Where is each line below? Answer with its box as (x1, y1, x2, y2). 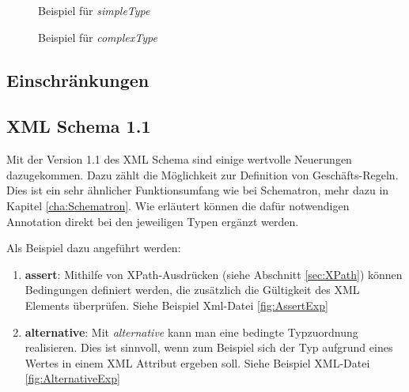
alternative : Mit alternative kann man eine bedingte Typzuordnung (25, 323, 358, 340)
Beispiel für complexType (38, 28, 157, 45)
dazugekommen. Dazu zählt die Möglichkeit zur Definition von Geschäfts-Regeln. (6, 166, 399, 183)
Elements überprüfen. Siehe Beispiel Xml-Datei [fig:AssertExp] (25, 296, 328, 313)
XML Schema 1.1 (6, 114, 151, 138)
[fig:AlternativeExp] (25, 370, 120, 386)
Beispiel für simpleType (38, 2, 150, 18)
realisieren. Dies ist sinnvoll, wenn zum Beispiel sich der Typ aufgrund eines (25, 339, 393, 356)
